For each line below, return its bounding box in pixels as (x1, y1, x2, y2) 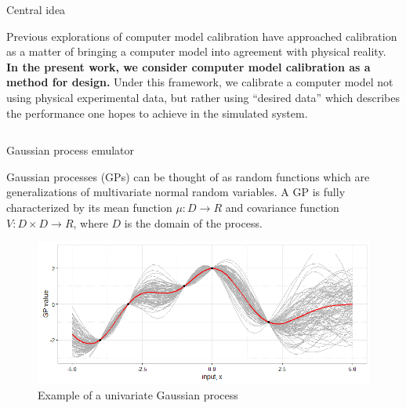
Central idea (6, 2, 66, 17)
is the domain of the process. (124, 214, 263, 231)
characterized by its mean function (6, 199, 172, 215)
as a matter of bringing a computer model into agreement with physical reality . (6, 43, 386, 60)
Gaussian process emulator (6, 142, 135, 158)
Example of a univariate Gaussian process (38, 387, 238, 403)
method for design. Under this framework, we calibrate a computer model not (6, 74, 393, 90)
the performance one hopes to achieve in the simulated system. (6, 104, 308, 121)
